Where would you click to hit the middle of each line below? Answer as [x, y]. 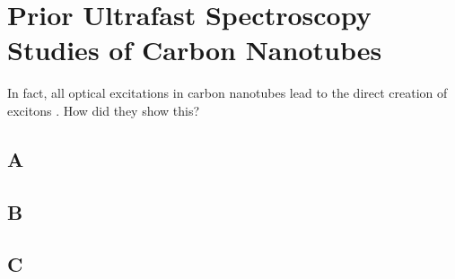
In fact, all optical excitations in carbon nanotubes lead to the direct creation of [227, 93]
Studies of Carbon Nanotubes [195, 50]
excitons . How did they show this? [104, 110]
